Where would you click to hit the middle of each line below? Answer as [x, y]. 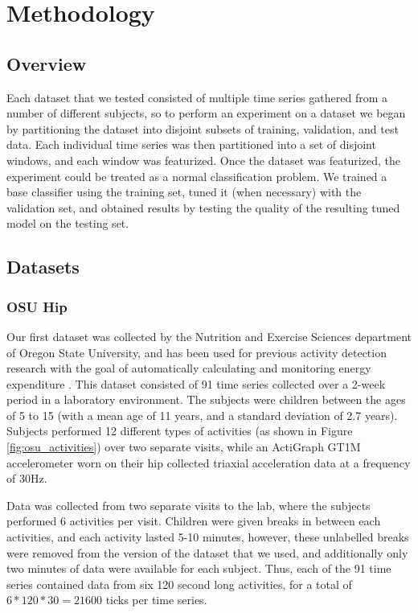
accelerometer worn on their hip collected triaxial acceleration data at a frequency [209, 462]
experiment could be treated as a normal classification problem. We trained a [197, 176]
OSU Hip [37, 306]
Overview [47, 63]
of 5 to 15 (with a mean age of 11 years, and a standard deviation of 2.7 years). [202, 415]
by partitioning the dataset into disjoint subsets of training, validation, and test [203, 128]
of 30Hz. [27, 478]
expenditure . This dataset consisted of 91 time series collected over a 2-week [196, 383]
